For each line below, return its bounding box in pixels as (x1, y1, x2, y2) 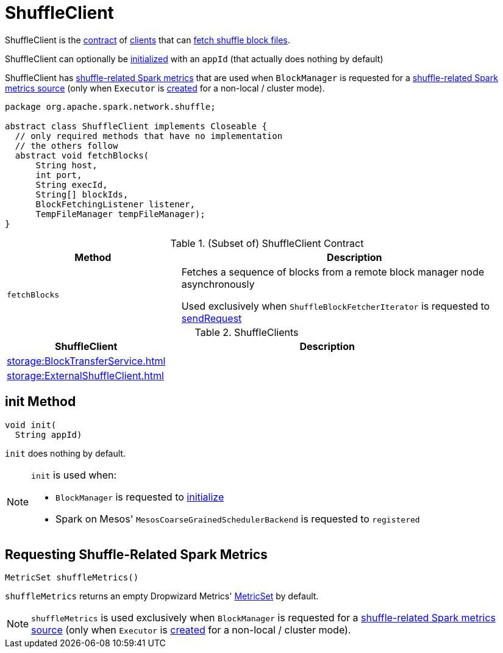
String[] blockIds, (35, 189, 129, 199)
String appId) (15, 429, 82, 440)
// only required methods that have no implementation (15, 130, 283, 141)
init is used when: (31, 468, 117, 481)
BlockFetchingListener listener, (35, 199, 195, 209)
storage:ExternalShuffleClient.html (7, 369, 164, 382)
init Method (5, 394, 76, 410)
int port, (35, 169, 82, 180)
